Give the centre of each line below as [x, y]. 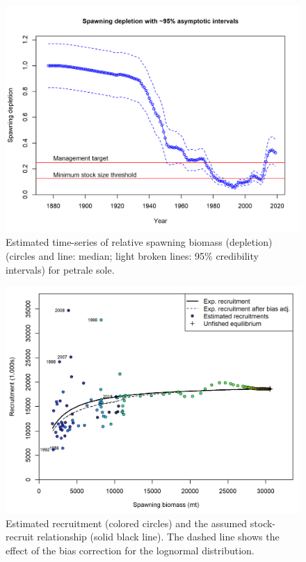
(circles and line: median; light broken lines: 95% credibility [132, 256]
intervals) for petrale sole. [60, 269]
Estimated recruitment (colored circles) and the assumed [127, 523]
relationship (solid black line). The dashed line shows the [158, 537]
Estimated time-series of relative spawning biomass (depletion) [139, 242]
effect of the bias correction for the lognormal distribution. [130, 550]
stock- [263, 523]
